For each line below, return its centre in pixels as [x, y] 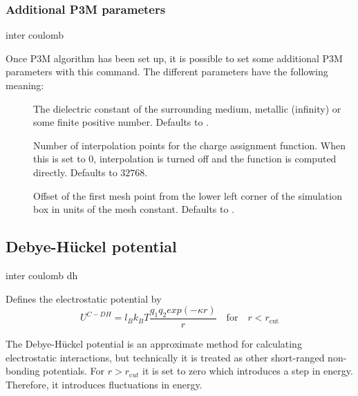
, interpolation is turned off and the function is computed [215, 159]
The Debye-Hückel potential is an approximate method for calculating [154, 343]
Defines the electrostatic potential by [84, 298]
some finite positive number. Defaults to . [121, 122]
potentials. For [74, 371]
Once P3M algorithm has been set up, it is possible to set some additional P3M [174, 58]
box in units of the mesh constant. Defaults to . [134, 209]
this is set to [59, 159]
